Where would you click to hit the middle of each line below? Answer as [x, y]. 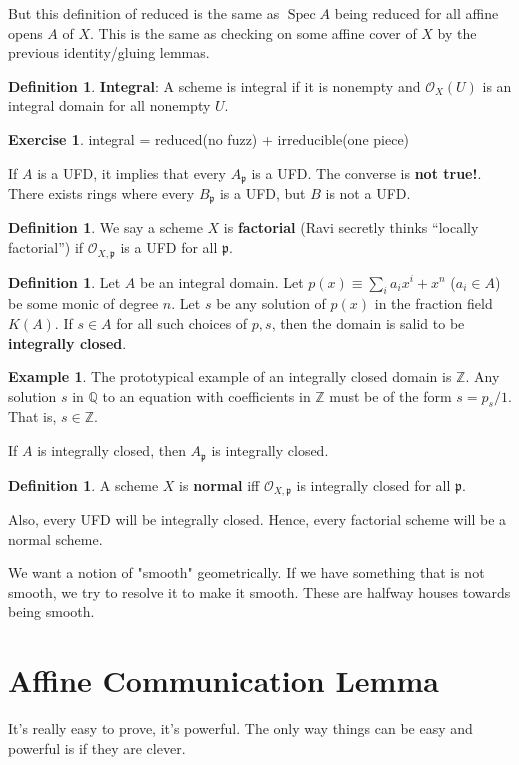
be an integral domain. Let [222, 281]
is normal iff [219, 484]
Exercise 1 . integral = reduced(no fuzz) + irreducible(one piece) [209, 138]
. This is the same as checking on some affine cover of [253, 32]
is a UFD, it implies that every [131, 172]
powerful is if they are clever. [97, 747]
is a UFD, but [262, 193]
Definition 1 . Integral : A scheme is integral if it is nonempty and [214, 85]
